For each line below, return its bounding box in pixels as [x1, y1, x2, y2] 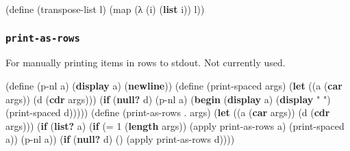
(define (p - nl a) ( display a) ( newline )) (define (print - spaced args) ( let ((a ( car [5, 78, 342, 92]
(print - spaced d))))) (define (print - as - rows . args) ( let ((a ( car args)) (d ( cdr [5, 105, 330, 120]
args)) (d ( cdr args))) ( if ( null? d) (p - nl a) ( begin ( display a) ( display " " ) [5, 92, 331, 106]
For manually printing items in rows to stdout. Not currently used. [5, 55, 286, 70]
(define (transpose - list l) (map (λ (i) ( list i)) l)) [5, 2, 205, 16]
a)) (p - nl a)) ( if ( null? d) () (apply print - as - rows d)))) [5, 132, 235, 146]
